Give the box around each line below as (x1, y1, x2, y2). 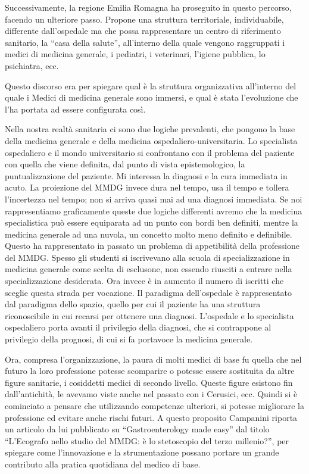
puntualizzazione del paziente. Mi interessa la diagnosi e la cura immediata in (5, 169, 288, 182)
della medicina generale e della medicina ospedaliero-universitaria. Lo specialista (5, 134, 298, 146)
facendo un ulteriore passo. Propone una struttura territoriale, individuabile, (5, 13, 284, 25)
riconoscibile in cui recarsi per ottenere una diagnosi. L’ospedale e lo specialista (5, 309, 294, 322)
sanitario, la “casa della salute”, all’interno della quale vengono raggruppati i (5, 36, 285, 48)
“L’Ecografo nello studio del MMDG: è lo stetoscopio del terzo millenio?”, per (5, 434, 289, 447)
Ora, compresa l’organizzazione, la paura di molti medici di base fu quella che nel (5, 353, 302, 365)
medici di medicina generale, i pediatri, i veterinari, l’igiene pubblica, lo (5, 48, 266, 60)
